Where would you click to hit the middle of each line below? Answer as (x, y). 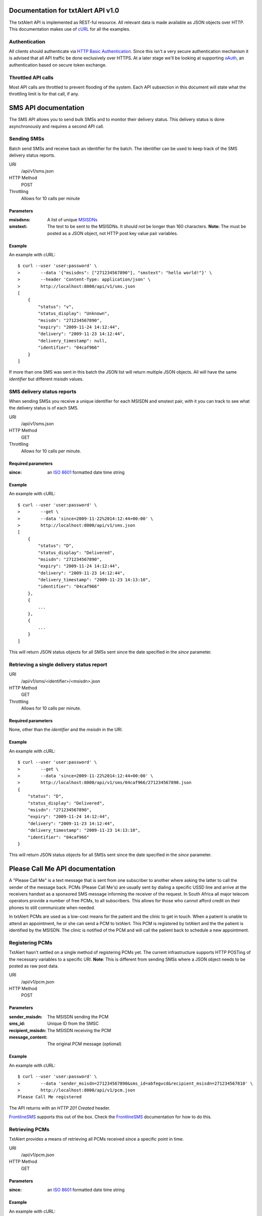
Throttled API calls (31, 77)
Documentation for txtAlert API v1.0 (64, 10)
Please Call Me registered (50, 1097)
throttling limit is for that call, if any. (44, 94)
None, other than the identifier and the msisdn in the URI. (66, 730)
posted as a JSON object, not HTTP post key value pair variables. (113, 233)
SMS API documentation (47, 108)
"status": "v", (56, 307)
